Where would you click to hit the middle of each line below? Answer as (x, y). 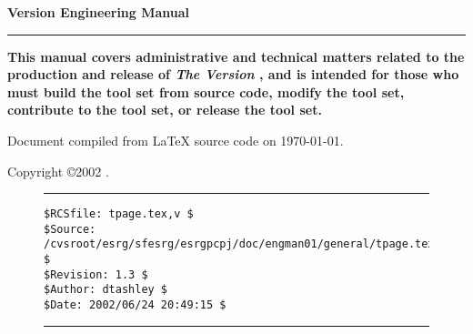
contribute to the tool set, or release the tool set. (165, 110)
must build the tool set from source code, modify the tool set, (206, 91)
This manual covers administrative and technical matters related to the (236, 56)
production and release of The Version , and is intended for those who (233, 74)
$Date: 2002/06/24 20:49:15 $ (135, 305)
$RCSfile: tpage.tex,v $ (119, 214)
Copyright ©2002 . (58, 171)
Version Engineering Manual (99, 12)
